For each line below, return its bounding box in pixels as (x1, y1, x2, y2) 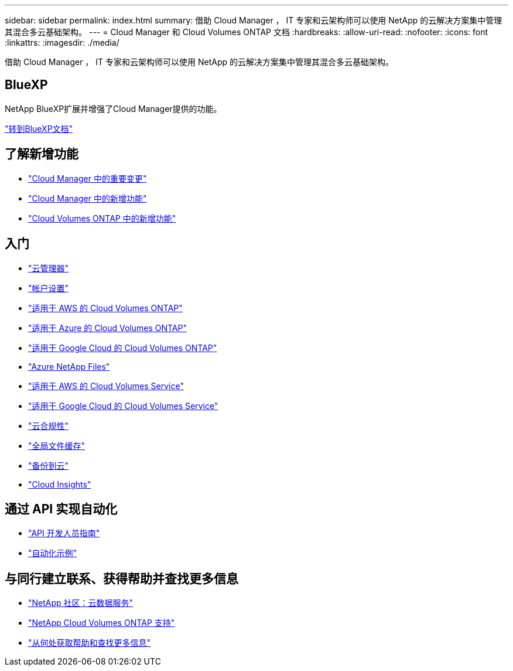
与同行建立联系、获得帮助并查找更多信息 (5, 571, 238, 586)
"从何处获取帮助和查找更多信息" (28, 638, 151, 648)
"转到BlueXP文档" (5, 123, 73, 134)
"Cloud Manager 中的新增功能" (28, 193, 147, 203)
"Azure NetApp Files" (28, 361, 110, 372)
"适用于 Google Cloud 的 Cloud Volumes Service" (28, 400, 218, 411)
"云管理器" (28, 263, 69, 273)
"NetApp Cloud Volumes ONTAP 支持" (28, 618, 175, 628)
